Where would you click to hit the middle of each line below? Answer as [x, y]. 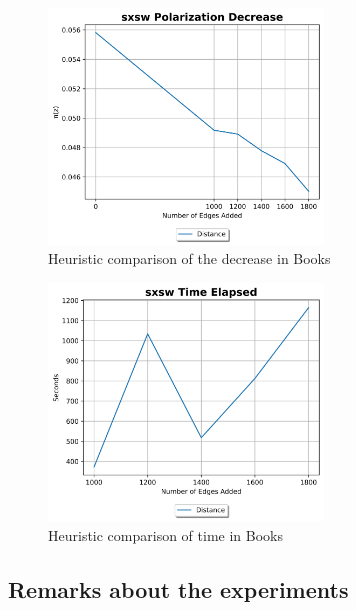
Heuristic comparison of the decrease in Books [189, 258]
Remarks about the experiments [178, 588]
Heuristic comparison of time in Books [165, 534]
